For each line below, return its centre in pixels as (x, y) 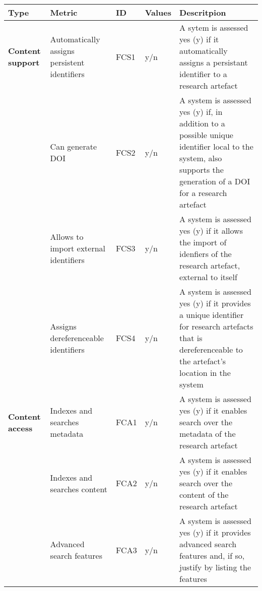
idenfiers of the (206, 254)
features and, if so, (212, 555)
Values (158, 12)
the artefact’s (203, 361)
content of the (204, 495)
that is (191, 338)
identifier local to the (216, 146)
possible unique (206, 135)
